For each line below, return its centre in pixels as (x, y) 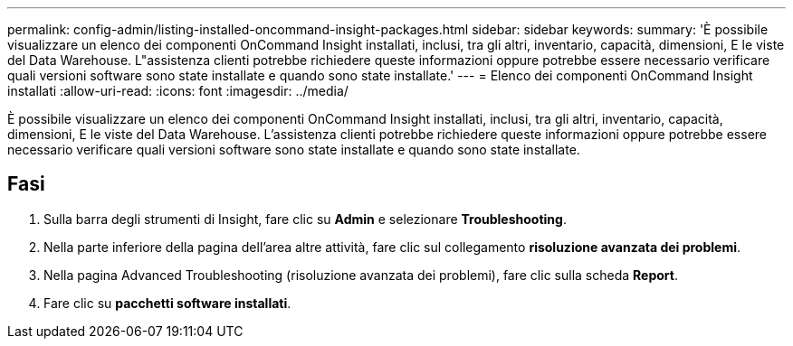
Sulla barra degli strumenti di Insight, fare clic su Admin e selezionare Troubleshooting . (305, 219)
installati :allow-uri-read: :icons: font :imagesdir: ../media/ (178, 91)
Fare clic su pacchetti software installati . (167, 303)
